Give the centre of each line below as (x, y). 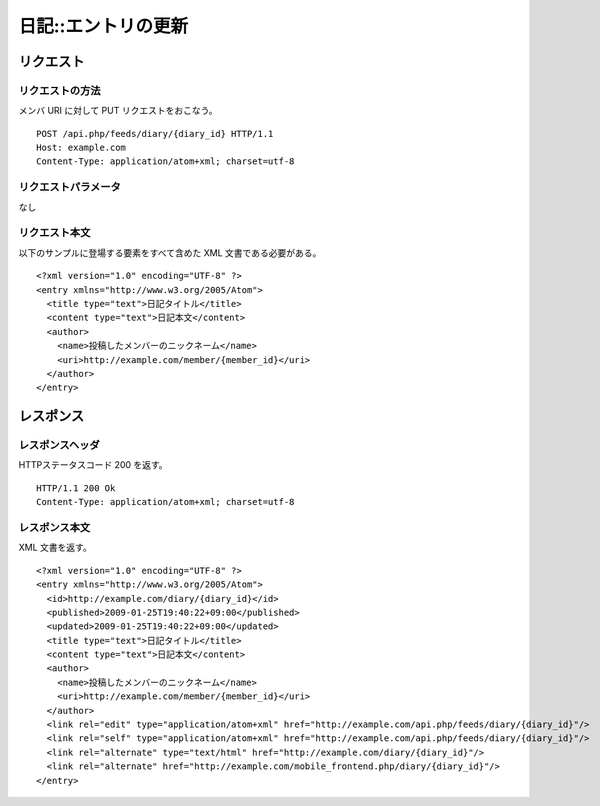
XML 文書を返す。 (55, 547)
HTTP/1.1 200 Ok (76, 488)
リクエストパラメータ (70, 187)
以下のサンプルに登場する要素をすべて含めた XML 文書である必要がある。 (170, 252)
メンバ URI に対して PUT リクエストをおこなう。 (118, 111)
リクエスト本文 (54, 233)
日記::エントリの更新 (103, 26)
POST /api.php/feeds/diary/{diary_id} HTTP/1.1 (155, 133)
